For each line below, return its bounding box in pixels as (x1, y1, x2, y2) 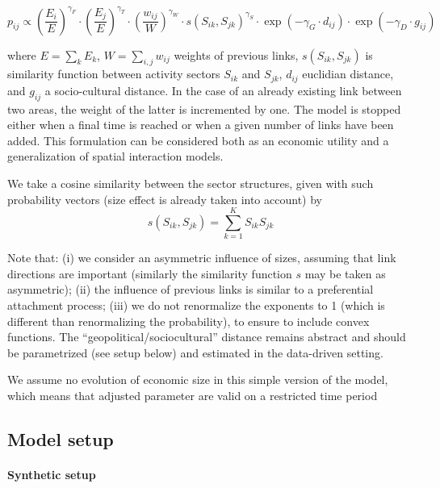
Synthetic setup (7, 465, 96, 482)
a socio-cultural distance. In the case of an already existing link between (44, 81, 402, 98)
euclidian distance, (302, 65, 394, 82)
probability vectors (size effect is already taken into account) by (7, 190, 322, 207)
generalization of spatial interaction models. (7, 148, 224, 165)
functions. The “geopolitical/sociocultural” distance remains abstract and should (7, 328, 406, 345)
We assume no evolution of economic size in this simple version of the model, (7, 371, 388, 388)
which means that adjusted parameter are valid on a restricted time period (7, 386, 378, 403)
